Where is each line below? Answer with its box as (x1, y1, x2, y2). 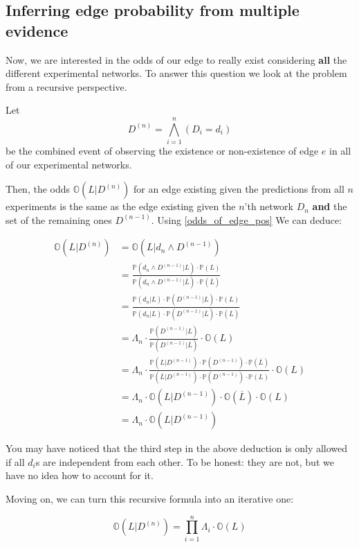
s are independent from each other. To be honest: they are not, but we (35, 454, 334, 469)
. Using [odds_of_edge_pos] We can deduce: (151, 212, 342, 227)
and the (312, 199, 347, 214)
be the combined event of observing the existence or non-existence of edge (6, 144, 319, 158)
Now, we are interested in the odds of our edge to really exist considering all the (6, 52, 347, 67)
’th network (244, 199, 293, 214)
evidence (6, 19, 68, 41)
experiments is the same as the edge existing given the (6, 199, 236, 214)
